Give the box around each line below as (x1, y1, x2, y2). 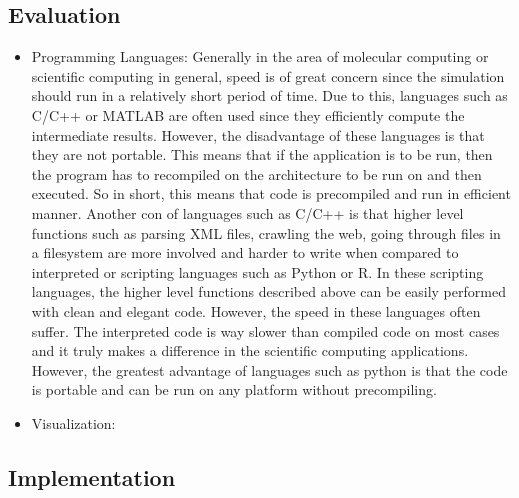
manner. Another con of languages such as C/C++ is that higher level (31, 202, 464, 223)
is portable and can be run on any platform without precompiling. (31, 379, 437, 400)
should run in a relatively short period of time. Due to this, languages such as (31, 85, 508, 106)
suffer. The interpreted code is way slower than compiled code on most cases (31, 320, 500, 341)
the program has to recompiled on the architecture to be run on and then (31, 163, 482, 184)
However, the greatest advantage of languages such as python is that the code (31, 359, 508, 380)
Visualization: (31, 412, 116, 433)
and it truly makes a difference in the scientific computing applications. (31, 340, 469, 361)
